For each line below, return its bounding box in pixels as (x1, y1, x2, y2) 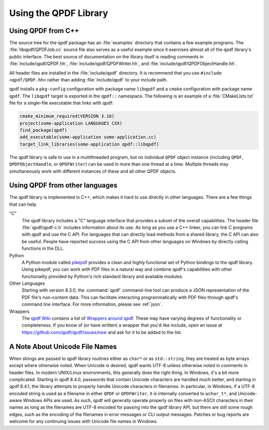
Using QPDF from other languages (9, 181, 118, 190)
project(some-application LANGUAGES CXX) (19, 120, 123, 126)
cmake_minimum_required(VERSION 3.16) (19, 113, 115, 119)
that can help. (9, 201, 37, 207)
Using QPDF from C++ (9, 26, 79, 35)
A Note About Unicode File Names (9, 342, 117, 351)
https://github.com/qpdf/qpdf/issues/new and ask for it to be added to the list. (21, 329, 182, 335)
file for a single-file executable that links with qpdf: (9, 100, 114, 106)
